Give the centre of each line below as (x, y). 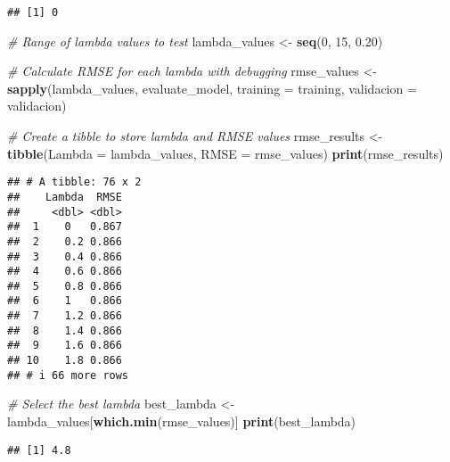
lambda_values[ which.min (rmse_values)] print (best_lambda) (182, 421)
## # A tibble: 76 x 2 (74, 182)
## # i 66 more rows (68, 375)
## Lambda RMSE (65, 197)
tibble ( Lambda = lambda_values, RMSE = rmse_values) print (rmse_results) (225, 153)
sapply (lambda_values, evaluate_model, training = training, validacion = (212, 88)
